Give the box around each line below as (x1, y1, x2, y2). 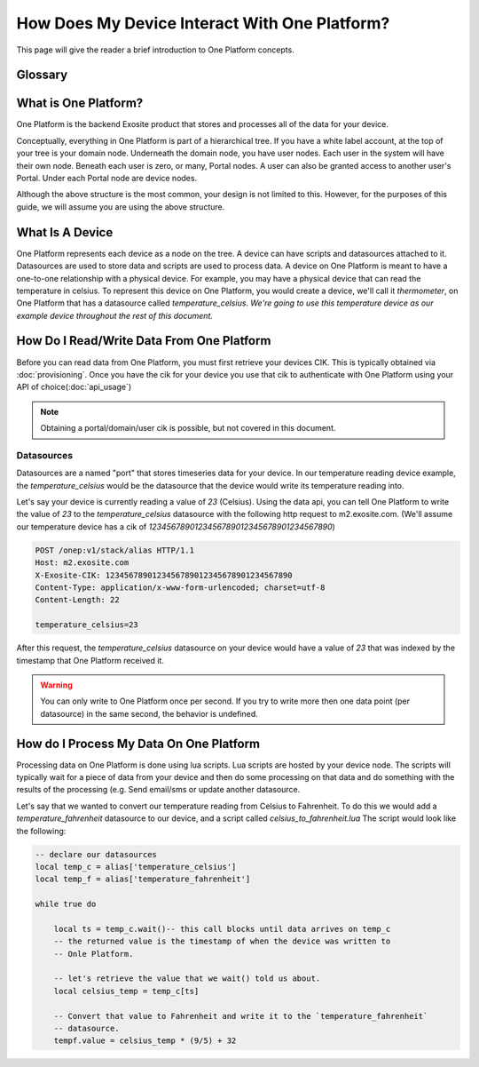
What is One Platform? (16, 96, 144, 111)
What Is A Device (16, 225, 114, 240)
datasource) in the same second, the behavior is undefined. (40, 708, 259, 719)
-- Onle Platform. (53, 949, 134, 959)
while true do (35, 899, 97, 910)
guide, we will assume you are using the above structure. (16, 201, 225, 212)
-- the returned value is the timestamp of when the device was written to (53, 936, 391, 946)
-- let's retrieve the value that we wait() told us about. (53, 974, 321, 983)
